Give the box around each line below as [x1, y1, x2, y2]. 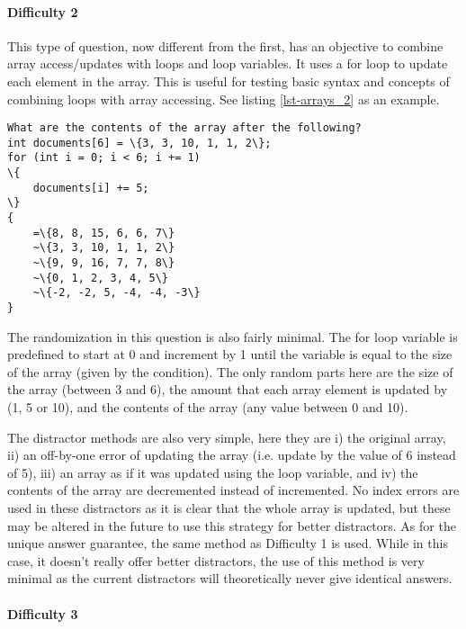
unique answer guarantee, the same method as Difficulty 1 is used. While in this [7, 534, 448, 553]
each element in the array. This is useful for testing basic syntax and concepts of [7, 71, 450, 90]
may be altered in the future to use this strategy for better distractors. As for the [7, 516, 456, 535]
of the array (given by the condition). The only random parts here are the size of [7, 362, 453, 381]
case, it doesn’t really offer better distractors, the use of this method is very [7, 551, 425, 570]
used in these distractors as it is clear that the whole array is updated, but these [7, 499, 451, 517]
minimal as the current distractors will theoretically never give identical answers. [7, 569, 453, 588]
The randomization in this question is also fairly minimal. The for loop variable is [7, 327, 458, 346]
